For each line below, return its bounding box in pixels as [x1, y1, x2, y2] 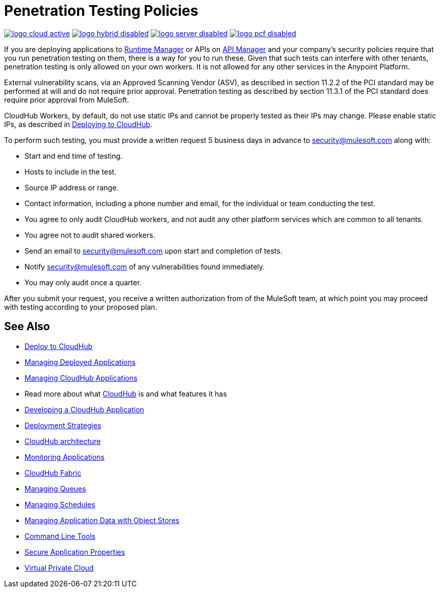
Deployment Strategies [25, 421, 102, 430]
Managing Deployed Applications [25, 357, 136, 366]
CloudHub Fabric [25, 468, 82, 477]
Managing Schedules [25, 500, 95, 509]
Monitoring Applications [25, 452, 105, 461]
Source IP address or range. [25, 183, 119, 192]
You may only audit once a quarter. [25, 278, 142, 287]
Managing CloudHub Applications [25, 373, 138, 382]
